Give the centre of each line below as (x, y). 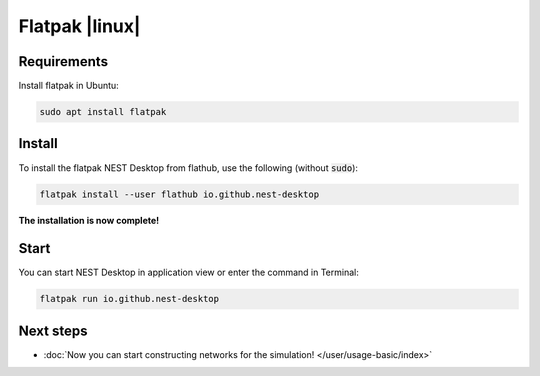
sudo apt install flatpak (103, 112)
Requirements (63, 61)
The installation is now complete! (89, 220)
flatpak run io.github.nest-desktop (129, 299)
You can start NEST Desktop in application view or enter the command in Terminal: (188, 272)
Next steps (53, 330)
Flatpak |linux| (79, 26)
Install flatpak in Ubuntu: (68, 86)
